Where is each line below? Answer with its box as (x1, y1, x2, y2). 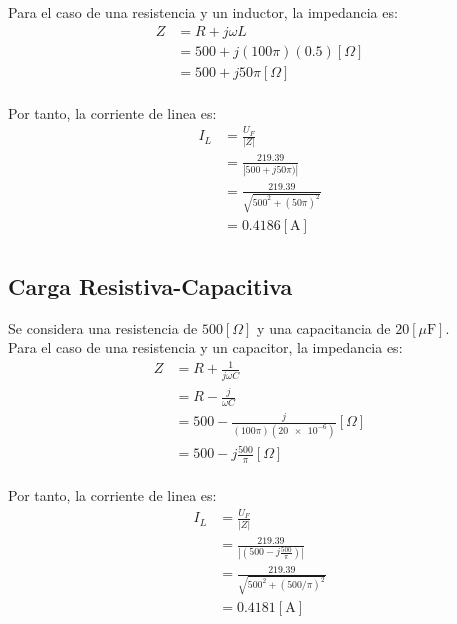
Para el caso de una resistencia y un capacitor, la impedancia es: (8, 337, 403, 358)
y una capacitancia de (257, 317, 391, 338)
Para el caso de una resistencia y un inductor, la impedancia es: (8, 2, 398, 22)
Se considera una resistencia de (8, 317, 198, 338)
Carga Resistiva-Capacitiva (8, 270, 293, 301)
